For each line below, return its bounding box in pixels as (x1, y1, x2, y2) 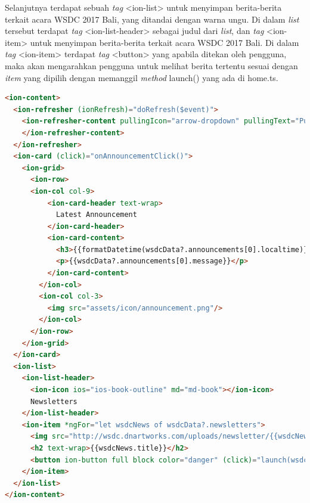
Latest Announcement (55, 210, 137, 219)
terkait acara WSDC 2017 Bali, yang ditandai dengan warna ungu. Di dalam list (5, 13, 299, 25)
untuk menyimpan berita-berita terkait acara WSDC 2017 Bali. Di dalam (30, 36, 299, 48)
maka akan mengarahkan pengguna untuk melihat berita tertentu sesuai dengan (5, 59, 298, 72)
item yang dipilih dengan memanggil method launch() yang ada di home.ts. (5, 71, 278, 83)
